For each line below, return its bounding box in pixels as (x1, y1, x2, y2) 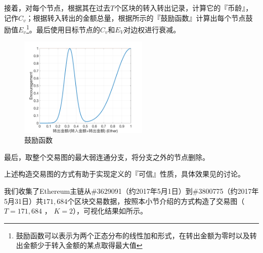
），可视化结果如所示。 (72, 205, 147, 216)
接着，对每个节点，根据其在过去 (4, 3, 110, 13)
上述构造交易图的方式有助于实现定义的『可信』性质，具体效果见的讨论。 (4, 168, 245, 179)
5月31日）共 (4, 195, 43, 206)
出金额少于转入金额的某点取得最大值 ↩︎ (16, 240, 143, 250)
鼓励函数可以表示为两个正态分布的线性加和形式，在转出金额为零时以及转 (16, 230, 257, 240)
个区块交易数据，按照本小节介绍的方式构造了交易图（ (67, 195, 245, 206)
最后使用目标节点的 (36, 24, 100, 34)
